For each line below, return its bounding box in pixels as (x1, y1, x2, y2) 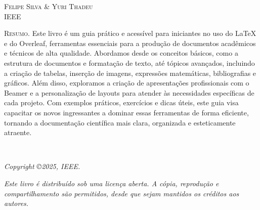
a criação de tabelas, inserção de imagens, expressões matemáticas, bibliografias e (4, 67, 256, 78)
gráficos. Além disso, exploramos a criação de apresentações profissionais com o (4, 77, 249, 88)
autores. (4, 198, 29, 208)
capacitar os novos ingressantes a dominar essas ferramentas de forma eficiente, (4, 107, 249, 117)
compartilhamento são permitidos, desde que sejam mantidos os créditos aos (4, 188, 239, 198)
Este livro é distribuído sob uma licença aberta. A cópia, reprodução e (4, 178, 219, 188)
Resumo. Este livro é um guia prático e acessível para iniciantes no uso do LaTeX (4, 28, 256, 38)
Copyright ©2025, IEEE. (4, 161, 80, 172)
